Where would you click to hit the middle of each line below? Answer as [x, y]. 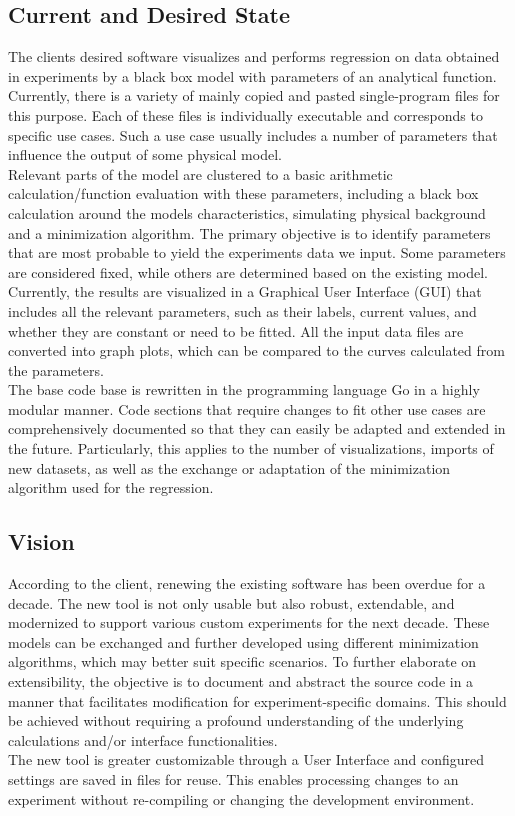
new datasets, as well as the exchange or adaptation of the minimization [229, 467]
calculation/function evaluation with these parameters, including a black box [243, 193]
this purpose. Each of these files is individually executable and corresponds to [245, 114]
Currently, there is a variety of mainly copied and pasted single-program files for [254, 95]
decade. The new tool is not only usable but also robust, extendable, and [231, 602]
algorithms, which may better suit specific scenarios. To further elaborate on [242, 661]
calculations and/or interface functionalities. [143, 739]
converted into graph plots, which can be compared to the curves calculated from [256, 350]
